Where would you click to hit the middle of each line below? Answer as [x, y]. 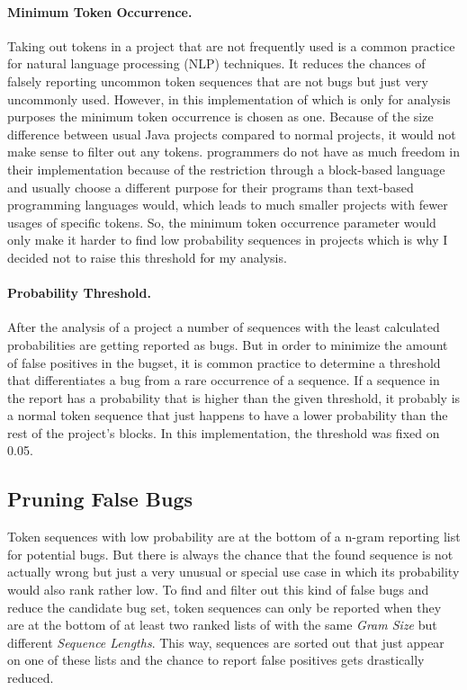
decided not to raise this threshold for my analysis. [147, 257]
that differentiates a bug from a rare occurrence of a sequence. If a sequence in [224, 380]
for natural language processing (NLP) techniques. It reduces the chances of [216, 63]
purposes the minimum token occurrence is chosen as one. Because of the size [220, 116]
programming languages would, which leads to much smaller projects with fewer [228, 205]
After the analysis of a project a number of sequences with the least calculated [224, 327]
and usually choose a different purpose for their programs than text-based [211, 187]
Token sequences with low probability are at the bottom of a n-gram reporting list [234, 537]
